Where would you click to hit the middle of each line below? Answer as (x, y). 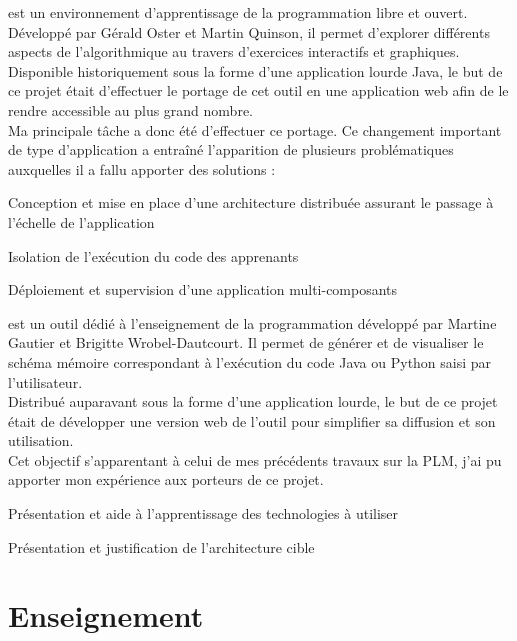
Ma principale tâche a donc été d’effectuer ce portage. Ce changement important (255, 129)
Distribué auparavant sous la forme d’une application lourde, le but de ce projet (253, 401)
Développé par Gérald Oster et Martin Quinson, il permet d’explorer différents (249, 31)
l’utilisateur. (45, 381)
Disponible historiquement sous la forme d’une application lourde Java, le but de (255, 70)
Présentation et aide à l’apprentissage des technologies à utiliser (203, 513)
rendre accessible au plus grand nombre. (130, 109)
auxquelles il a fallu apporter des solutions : (142, 168)
